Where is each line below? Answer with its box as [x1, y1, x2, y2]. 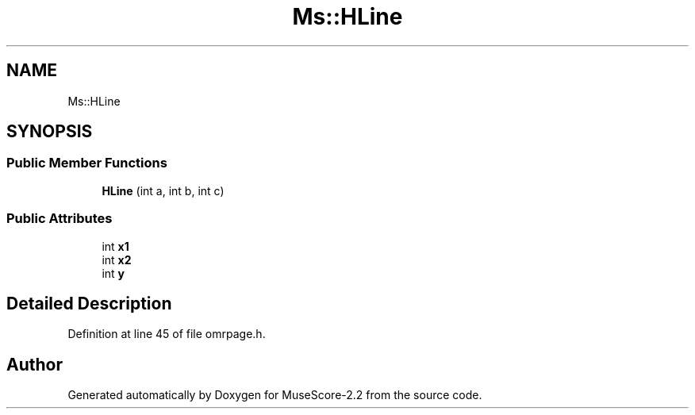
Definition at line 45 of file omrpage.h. [67, 327, 266, 341]
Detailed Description [6, 293, 172, 313]
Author [6, 354, 63, 375]
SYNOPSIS [6, 121, 93, 142]
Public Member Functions [6, 155, 167, 171]
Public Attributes [6, 210, 113, 227]
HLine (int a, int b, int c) [102, 183, 225, 198]
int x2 [102, 252, 132, 267]
